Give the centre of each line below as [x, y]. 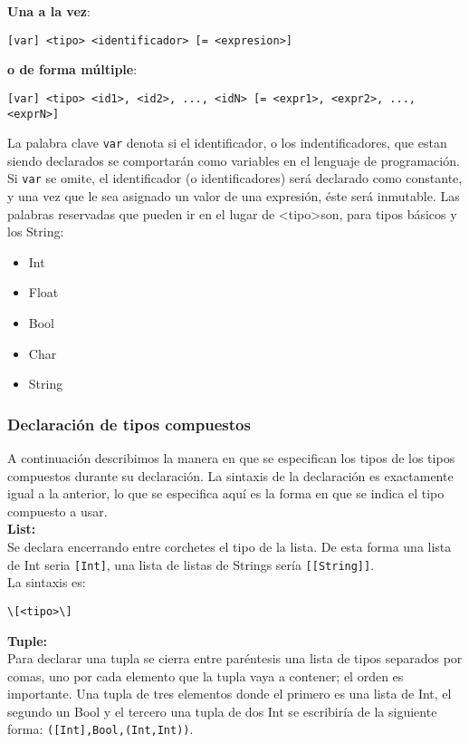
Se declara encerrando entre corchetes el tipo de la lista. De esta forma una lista [230, 546]
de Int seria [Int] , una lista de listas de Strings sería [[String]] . [191, 564]
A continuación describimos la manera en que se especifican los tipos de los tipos [231, 458]
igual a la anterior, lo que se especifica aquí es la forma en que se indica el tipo [226, 493]
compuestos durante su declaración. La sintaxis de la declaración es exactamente [230, 475]
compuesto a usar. [57, 511]
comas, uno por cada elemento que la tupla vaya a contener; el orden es [206, 675]
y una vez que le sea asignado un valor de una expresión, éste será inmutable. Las [234, 196]
